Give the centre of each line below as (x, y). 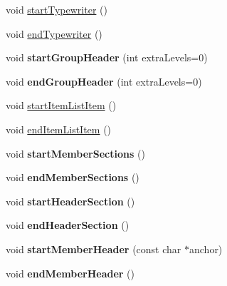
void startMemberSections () (75, 153)
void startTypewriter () (57, 9)
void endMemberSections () (73, 177)
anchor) (206, 249)
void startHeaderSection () (70, 201)
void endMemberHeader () (70, 273)
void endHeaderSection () (68, 225)
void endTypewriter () (54, 33)
